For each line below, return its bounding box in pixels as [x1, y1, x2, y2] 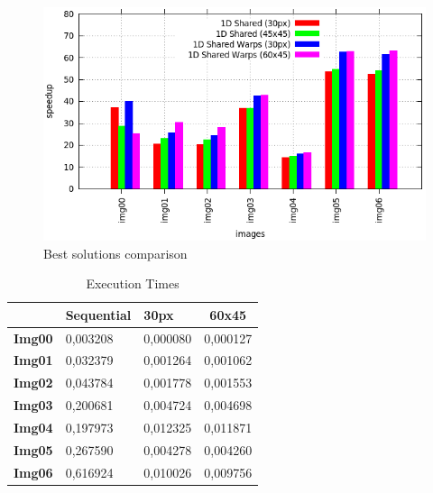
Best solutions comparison [43, 243, 188, 262]
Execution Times [86, 274, 180, 293]
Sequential [65, 305, 132, 324]
